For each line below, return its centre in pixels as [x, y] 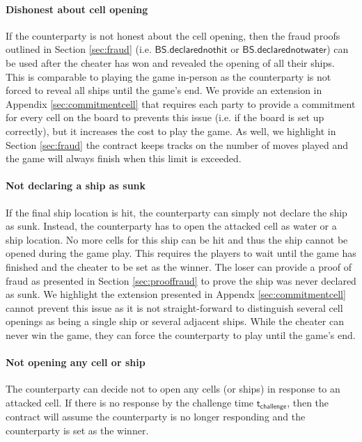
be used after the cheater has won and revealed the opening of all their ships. [170, 62]
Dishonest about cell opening [77, 9]
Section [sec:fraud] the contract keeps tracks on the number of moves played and [177, 144]
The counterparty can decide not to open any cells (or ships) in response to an [173, 389]
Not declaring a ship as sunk [76, 186]
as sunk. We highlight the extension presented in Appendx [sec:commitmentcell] [176, 294]
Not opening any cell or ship [76, 362]
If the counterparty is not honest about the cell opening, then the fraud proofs [173, 35]
